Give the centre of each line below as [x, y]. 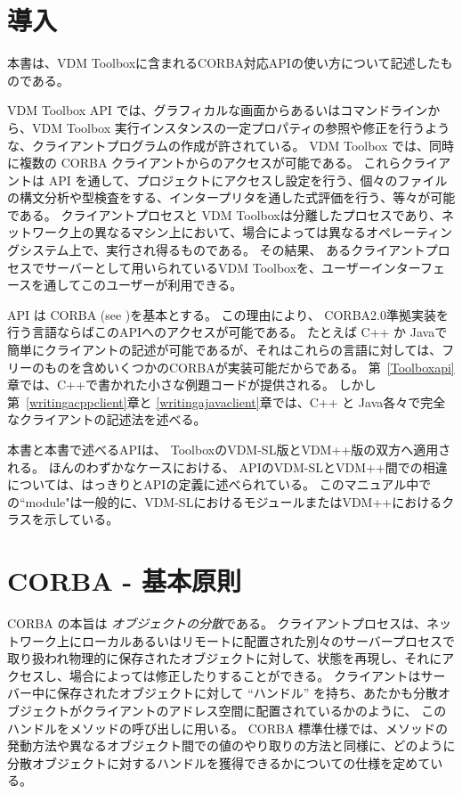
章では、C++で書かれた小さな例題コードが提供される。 [171, 385]
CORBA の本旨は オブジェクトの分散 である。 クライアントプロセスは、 [217, 623]
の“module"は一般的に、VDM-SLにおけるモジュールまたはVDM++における [225, 501]
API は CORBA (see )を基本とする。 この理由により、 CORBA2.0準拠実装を [228, 314]
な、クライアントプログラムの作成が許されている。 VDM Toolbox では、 [219, 145]
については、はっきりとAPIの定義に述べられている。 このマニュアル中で [219, 484]
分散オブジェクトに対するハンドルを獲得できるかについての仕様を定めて [219, 762]
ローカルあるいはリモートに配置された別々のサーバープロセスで [268, 640]
